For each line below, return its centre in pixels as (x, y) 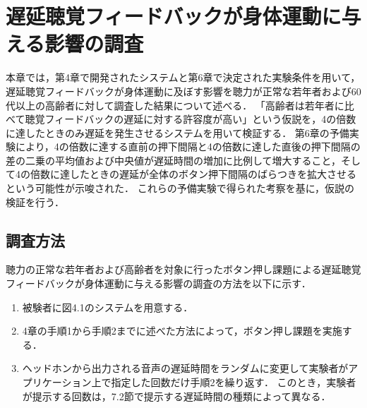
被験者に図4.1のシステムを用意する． (108, 307)
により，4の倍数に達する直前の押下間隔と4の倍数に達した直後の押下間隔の (188, 146)
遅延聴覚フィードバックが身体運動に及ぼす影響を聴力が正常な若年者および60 (183, 91)
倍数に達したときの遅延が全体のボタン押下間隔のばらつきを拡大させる (193, 174)
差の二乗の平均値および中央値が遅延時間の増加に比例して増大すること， (174, 160)
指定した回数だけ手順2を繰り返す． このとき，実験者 (234, 382)
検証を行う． (35, 202)
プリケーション (57, 382)
